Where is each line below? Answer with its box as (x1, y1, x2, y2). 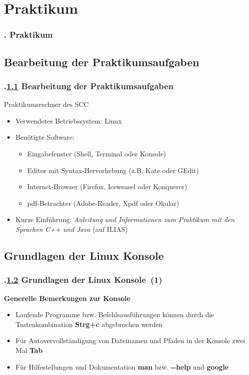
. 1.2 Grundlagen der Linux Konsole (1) (4, 274, 162, 286)
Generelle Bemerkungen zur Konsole (4, 293, 130, 303)
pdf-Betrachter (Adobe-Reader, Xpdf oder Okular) (27, 198, 179, 208)
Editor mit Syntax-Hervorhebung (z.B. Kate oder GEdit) (27, 165, 199, 175)
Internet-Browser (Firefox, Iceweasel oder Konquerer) (27, 181, 187, 192)
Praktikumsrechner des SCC (4, 99, 89, 109)
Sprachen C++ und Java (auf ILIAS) (15, 224, 128, 234)
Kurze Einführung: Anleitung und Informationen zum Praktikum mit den (15, 214, 235, 225)
